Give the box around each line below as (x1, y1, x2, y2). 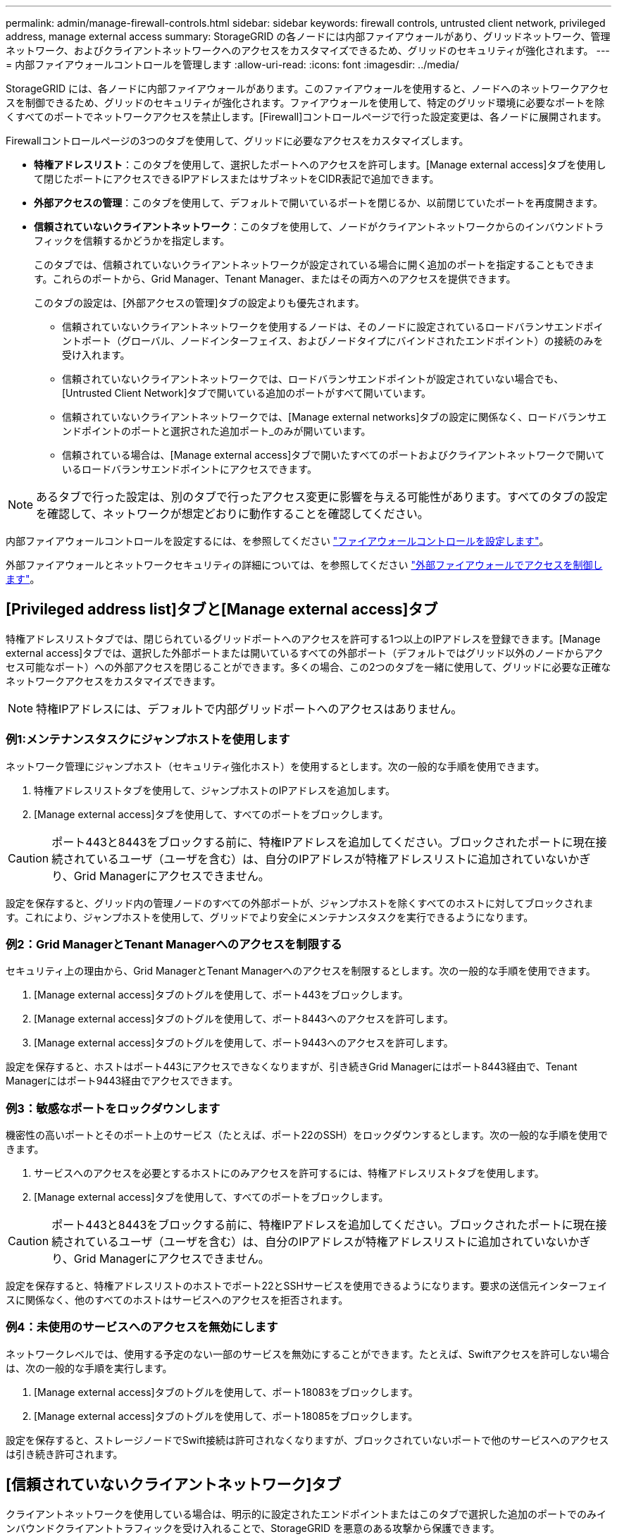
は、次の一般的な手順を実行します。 (6, 1361, 173, 1374)
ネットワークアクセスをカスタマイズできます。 (6, 674, 221, 687)
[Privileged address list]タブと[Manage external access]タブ (6, 600, 438, 619)
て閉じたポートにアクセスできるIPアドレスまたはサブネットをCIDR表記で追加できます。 (34, 173, 440, 185)
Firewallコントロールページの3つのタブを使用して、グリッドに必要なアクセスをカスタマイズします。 (6, 135, 469, 147)
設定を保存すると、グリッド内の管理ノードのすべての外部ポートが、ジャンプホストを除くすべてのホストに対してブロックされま (6, 896, 594, 909)
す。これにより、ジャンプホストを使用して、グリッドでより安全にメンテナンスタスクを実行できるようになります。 (6, 910, 534, 923)
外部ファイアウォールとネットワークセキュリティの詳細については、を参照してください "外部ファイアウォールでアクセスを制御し (6, 559, 603, 571)
